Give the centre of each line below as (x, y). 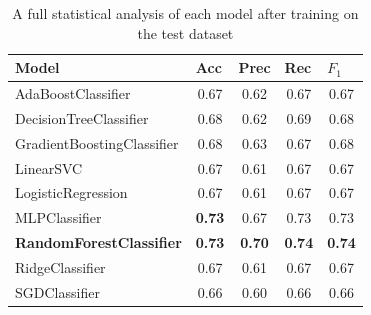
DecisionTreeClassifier (82, 117)
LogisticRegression (71, 192)
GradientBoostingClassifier (97, 142)
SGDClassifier (57, 291)
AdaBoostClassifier (73, 93)
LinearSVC (49, 167)
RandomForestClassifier (98, 242)
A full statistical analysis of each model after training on (185, 13)
